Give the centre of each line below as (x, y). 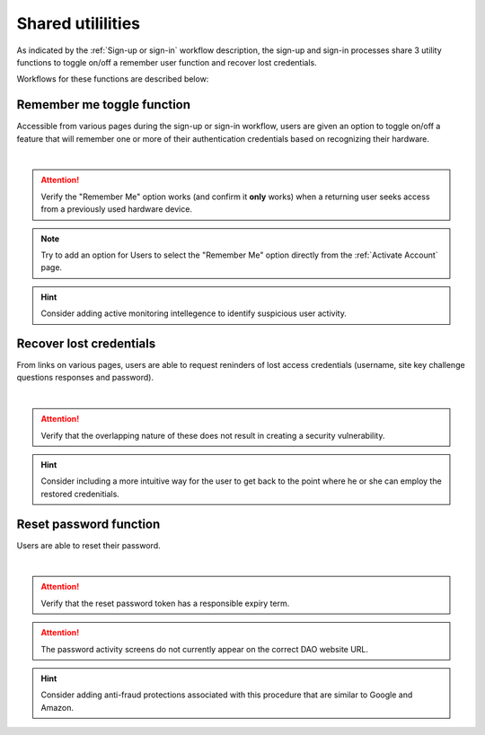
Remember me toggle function (104, 105)
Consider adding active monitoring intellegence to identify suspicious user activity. (194, 313)
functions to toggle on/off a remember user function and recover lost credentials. (167, 62)
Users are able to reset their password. (88, 545)
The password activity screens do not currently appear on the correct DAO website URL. (204, 649)
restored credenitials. (80, 494)
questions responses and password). (85, 378)
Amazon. (57, 707)
